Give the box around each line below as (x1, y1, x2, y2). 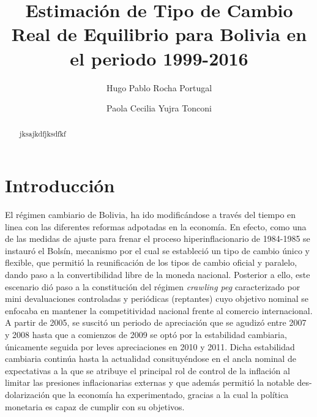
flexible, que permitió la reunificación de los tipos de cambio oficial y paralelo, (5, 256, 297, 269)
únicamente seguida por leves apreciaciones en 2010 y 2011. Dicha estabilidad (5, 340, 295, 353)
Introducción (5, 173, 115, 198)
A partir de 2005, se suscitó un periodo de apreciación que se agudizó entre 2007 (5, 316, 307, 329)
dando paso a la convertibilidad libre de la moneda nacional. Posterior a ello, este (5, 268, 310, 281)
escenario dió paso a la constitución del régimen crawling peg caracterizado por (5, 280, 300, 293)
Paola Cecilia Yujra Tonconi (106, 102, 212, 115)
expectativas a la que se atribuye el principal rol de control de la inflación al (5, 364, 290, 377)
